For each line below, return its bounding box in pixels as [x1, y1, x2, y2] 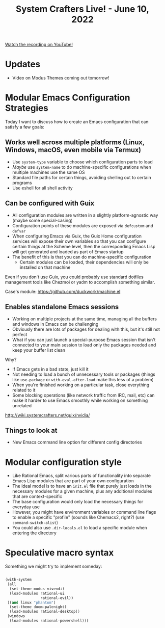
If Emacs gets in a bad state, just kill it [12, 366, 89, 372]
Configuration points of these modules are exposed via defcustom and [12, 222, 154, 229]
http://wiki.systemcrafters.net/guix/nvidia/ [5, 412, 90, 418]
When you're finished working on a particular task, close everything [12, 382, 150, 388]
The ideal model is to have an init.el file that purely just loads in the [12, 483, 152, 489]
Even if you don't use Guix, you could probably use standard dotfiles [5, 274, 144, 280]
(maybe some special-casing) [12, 217, 73, 223]
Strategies [5, 103, 49, 114]
